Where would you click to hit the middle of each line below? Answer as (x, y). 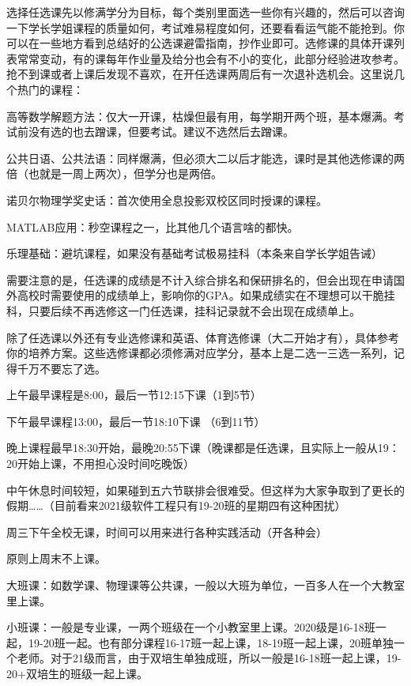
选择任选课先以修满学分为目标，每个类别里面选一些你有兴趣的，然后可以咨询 (205, 12)
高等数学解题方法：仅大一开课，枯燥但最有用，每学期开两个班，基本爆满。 (200, 116)
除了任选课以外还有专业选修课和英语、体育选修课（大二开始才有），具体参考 (203, 337)
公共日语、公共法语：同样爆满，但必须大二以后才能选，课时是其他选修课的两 (205, 158)
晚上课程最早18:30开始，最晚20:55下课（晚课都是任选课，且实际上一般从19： (203, 448)
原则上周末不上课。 (56, 558)
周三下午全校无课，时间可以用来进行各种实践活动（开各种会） (167, 531)
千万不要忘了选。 (61, 368)
